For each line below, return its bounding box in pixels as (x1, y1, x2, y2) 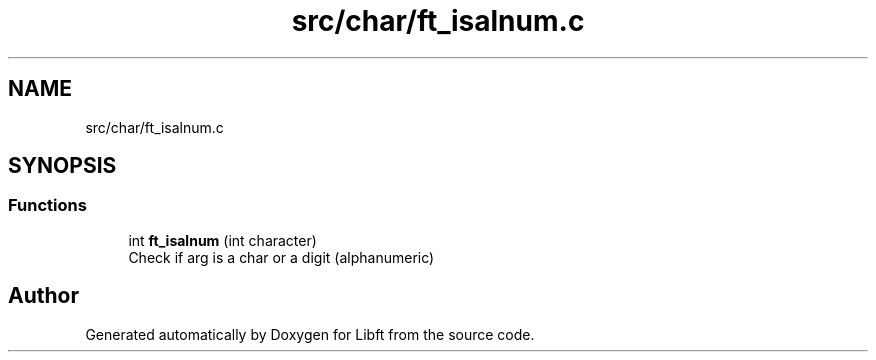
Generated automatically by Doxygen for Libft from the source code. (85, 325, 535, 343)
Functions (8, 195, 87, 216)
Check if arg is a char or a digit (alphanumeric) (128, 248, 435, 266)
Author (8, 283, 79, 309)
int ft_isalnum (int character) (128, 231, 317, 249)
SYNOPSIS (8, 153, 117, 179)
